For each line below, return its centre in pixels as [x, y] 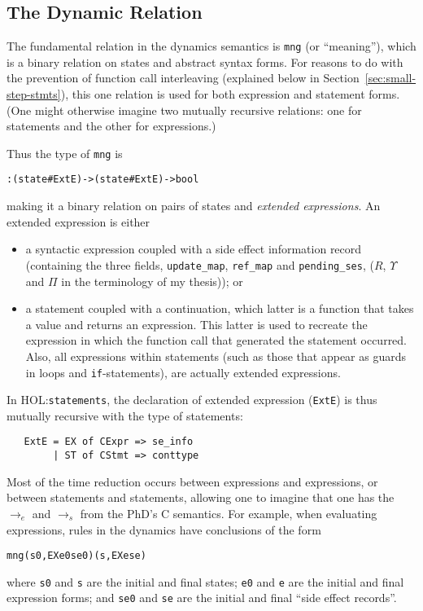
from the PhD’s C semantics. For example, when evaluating [229, 513]
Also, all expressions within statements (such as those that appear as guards [216, 356]
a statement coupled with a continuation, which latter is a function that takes [220, 308]
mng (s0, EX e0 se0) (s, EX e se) [76, 556]
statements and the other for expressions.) [111, 126]
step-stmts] [34, 94]
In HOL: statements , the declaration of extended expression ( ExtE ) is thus [192, 400]
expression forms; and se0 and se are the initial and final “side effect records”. [202, 598]
